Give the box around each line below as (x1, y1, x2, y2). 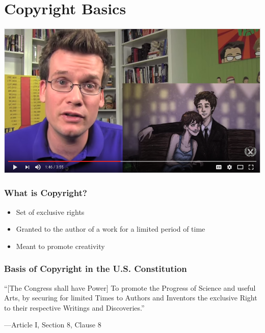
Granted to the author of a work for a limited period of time (16, 224, 205, 234)
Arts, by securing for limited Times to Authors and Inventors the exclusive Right (4, 292, 257, 303)
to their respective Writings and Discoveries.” (4, 302, 145, 313)
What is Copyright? (4, 186, 87, 199)
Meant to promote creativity (16, 240, 105, 251)
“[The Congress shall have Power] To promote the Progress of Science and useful (4, 282, 256, 293)
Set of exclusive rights (16, 206, 85, 217)
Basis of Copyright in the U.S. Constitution (4, 262, 187, 275)
